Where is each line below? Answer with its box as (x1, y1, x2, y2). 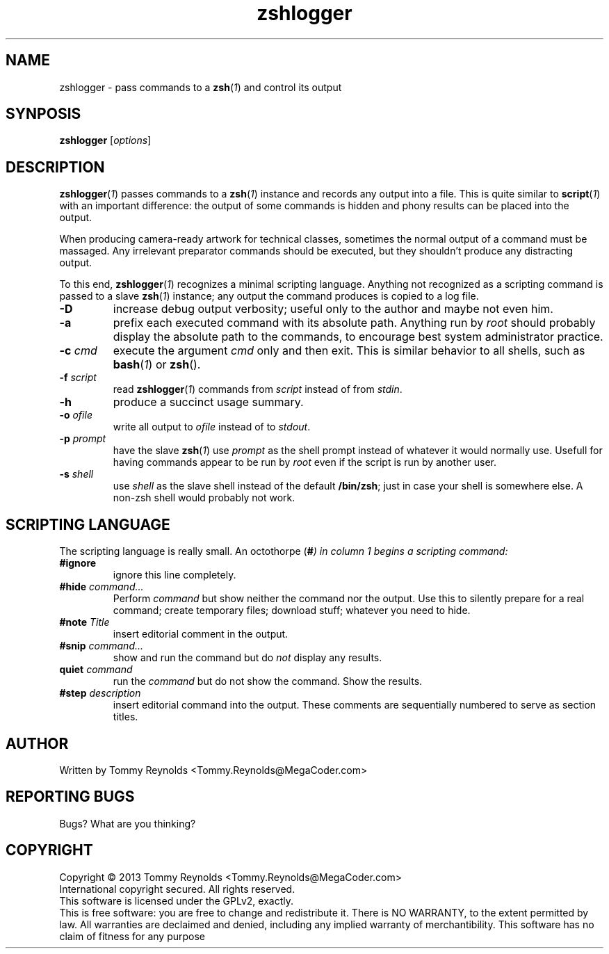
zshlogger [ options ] (59, 134, 152, 147)
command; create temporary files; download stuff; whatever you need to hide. (113, 604, 471, 617)
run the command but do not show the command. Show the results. (113, 675, 423, 688)
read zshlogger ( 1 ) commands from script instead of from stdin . (113, 383, 403, 396)
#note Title (59, 616, 110, 629)
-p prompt (59, 432, 106, 445)
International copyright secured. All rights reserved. (59, 882, 295, 895)
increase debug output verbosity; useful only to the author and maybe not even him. (113, 302, 553, 316)
